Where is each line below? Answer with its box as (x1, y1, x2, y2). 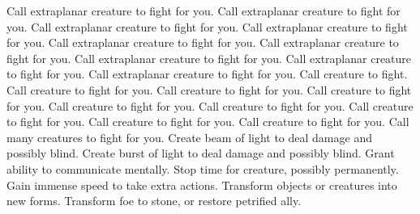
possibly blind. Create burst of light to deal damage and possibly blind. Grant (6, 145, 395, 162)
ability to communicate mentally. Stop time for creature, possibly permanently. (6, 160, 399, 177)
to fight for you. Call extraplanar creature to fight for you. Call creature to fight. (6, 65, 408, 82)
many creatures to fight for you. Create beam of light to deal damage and (6, 128, 372, 145)
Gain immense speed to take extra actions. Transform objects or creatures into (6, 176, 397, 193)
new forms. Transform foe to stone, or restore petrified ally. (6, 192, 302, 209)
